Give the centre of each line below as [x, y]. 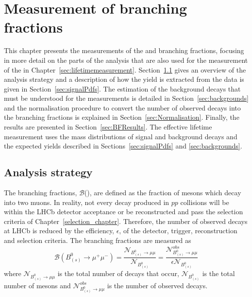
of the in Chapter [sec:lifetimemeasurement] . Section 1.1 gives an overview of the [125, 69]
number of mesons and [37, 285]
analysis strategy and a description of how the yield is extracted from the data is [124, 79]
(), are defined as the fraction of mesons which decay [163, 193]
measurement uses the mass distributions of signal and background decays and [121, 136]
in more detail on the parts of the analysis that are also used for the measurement [126, 60]
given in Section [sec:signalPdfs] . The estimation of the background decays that [122, 88]
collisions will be [205, 202]
